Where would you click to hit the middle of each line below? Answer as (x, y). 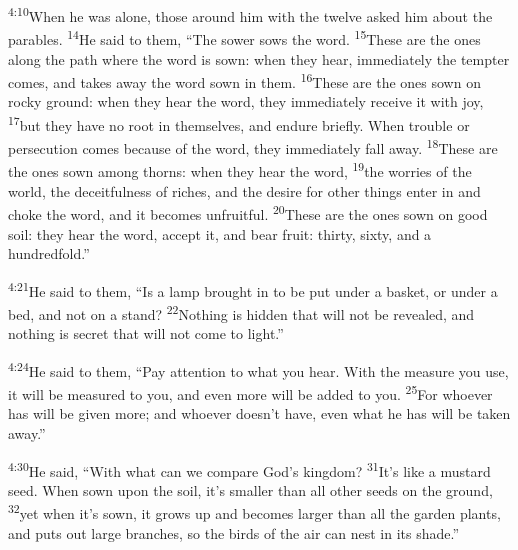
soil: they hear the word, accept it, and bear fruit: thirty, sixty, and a (220, 233)
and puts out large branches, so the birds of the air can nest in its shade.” (234, 532)
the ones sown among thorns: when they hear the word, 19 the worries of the (240, 170)
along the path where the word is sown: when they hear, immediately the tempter (259, 58)
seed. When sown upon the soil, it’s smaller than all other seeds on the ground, (250, 489)
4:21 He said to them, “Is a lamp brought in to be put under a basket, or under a (253, 289)
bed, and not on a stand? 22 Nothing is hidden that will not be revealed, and (241, 312)
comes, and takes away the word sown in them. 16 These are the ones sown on (244, 80)
